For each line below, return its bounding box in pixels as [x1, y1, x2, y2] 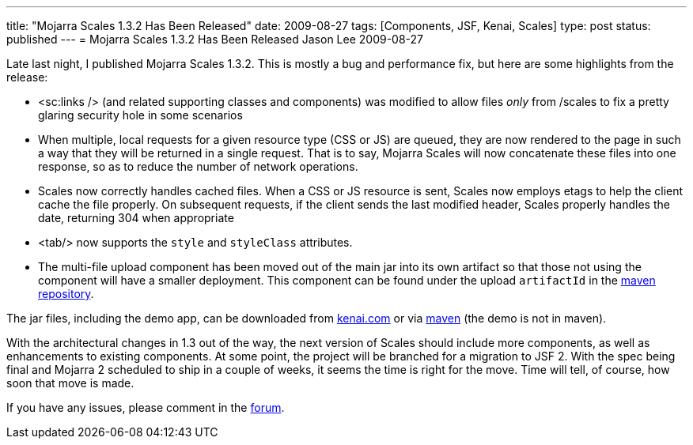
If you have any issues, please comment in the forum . [6, 401, 285, 414]
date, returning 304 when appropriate [38, 211, 234, 224]
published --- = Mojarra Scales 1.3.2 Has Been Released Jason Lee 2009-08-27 [6, 32, 424, 46]
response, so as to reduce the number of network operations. [38, 160, 358, 173]
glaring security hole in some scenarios [38, 108, 243, 122]
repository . [38, 287, 94, 300]
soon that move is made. [6, 376, 134, 390]
